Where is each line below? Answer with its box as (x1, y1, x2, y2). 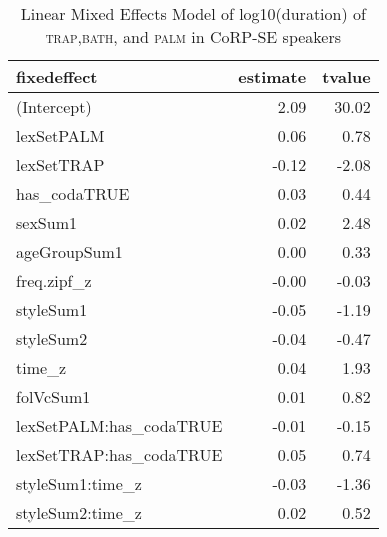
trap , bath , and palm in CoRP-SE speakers (45, 25, 342, 48)
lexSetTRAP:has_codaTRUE (16, 443, 223, 466)
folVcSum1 (16, 385, 91, 408)
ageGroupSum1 (16, 240, 123, 263)
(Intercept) (16, 95, 92, 118)
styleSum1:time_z (16, 472, 142, 495)
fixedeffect (16, 65, 98, 88)
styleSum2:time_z (16, 501, 142, 524)
